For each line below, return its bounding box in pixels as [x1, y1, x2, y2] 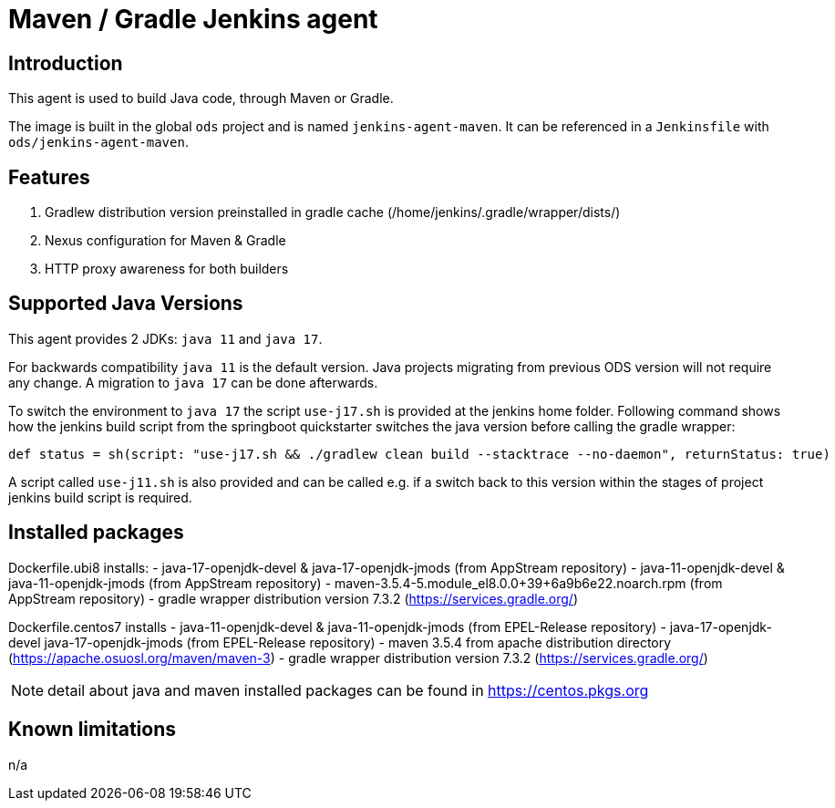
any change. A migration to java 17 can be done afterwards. [8, 374, 378, 390]
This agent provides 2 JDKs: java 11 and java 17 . [8, 330, 323, 347]
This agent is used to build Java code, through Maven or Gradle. [8, 90, 394, 107]
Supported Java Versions [8, 292, 243, 316]
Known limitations [8, 718, 176, 741]
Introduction [8, 51, 123, 75]
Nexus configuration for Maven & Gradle [45, 233, 286, 249]
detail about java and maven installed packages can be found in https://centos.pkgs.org [47, 680, 649, 699]
